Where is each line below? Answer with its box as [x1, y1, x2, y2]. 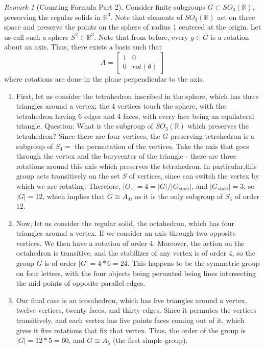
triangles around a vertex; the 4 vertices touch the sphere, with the [16, 101, 226, 111]
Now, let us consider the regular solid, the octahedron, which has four [16, 217, 234, 228]
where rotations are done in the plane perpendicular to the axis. [4, 73, 204, 84]
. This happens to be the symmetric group [127, 258, 260, 268]
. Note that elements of [110, 11, 183, 22]
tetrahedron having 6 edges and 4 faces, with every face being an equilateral [16, 110, 254, 121]
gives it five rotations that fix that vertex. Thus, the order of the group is [16, 325, 246, 335]
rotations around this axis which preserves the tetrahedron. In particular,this [16, 160, 257, 171]
